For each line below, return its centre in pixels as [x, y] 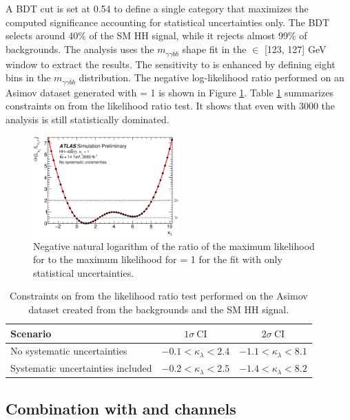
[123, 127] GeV [295, 49]
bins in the [28, 77]
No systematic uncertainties [69, 351]
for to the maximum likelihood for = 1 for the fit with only [158, 259]
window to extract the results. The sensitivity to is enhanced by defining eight [171, 64]
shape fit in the [214, 49]
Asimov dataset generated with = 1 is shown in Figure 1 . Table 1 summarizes [169, 92]
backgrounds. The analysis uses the [80, 49]
